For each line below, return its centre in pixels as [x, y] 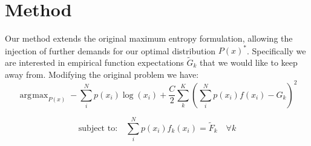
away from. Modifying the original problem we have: [102, 74]
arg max [34, 95]
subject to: [98, 128]
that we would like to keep [249, 62]
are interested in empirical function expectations [94, 62]
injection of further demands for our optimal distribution [110, 50]
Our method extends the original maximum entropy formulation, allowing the [149, 38]
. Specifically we [276, 50]
